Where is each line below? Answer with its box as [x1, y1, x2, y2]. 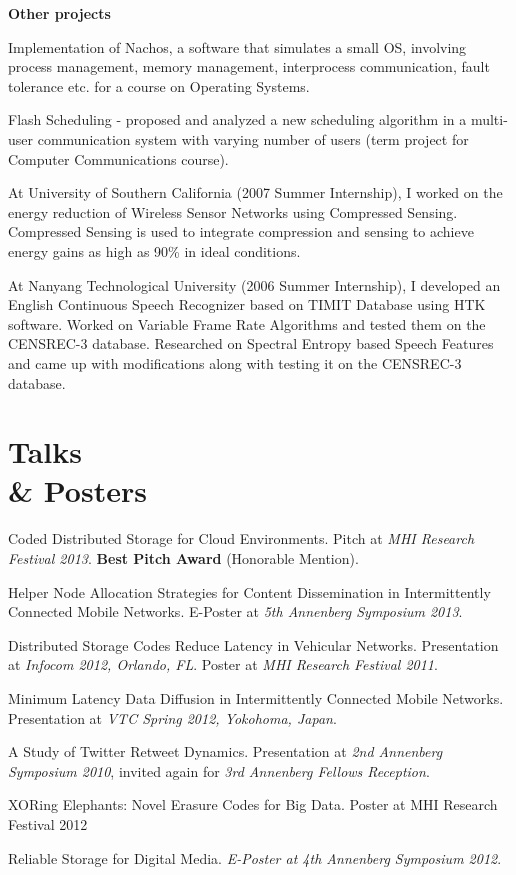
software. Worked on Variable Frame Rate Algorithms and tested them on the [8, 313, 486, 334]
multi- [470, 109, 508, 130]
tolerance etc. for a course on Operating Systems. [8, 75, 310, 96]
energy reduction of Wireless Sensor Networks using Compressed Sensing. [8, 201, 458, 222]
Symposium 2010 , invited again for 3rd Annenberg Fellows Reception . [8, 760, 430, 781]
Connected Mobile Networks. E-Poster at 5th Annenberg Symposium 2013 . [8, 601, 463, 622]
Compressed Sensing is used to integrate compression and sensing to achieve [8, 221, 474, 242]
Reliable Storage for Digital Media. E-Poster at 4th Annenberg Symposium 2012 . [8, 847, 502, 868]
